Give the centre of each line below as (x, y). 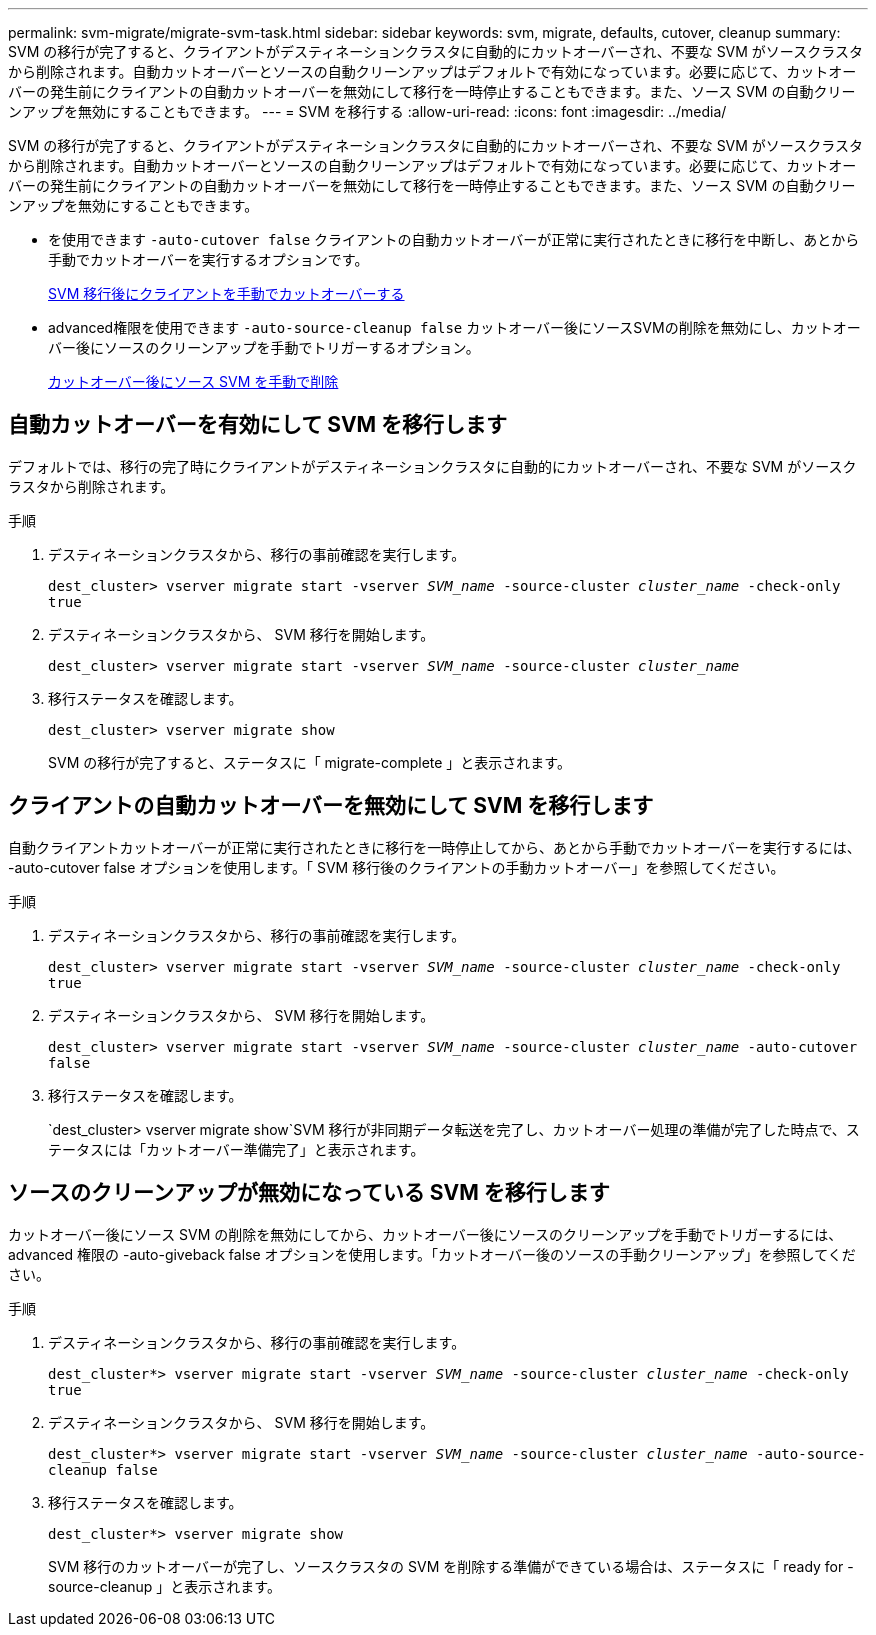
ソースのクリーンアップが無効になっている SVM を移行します (309, 1193)
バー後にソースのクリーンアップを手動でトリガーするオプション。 (264, 347)
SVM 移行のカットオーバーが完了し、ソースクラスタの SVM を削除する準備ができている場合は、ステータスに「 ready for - (451, 1566)
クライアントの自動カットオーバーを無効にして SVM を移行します (331, 806)
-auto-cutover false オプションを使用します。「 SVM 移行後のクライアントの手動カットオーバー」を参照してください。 (396, 867)
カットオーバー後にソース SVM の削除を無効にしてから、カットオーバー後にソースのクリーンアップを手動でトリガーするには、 (425, 1234)
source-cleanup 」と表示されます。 (164, 1586)
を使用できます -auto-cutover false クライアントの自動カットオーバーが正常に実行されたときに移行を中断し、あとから (454, 239)
